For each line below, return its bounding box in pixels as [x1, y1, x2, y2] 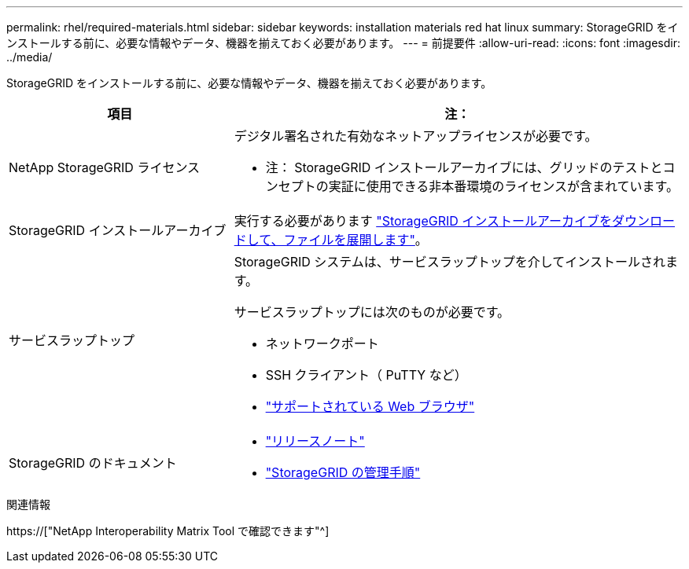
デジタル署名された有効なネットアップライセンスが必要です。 [234, 128, 598, 144]
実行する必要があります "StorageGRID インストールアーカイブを [234, 213, 613, 229]
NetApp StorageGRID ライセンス [9, 160, 201, 175]
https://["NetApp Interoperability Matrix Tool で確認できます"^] [6, 524, 330, 538]
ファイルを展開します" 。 [283, 232, 428, 248]
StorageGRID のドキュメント [9, 455, 177, 471]
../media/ [6, 50, 53, 64]
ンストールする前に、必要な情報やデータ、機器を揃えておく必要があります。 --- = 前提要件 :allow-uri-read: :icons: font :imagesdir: [6, 36, 681, 50]
